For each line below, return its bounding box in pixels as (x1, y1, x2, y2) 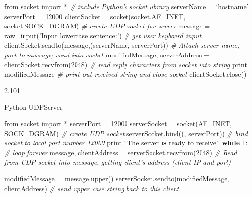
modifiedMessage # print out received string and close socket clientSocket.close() (4, 69, 247, 79)
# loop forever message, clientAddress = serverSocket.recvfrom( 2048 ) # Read (4, 147, 237, 157)
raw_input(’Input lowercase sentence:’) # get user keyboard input (4, 30, 202, 40)
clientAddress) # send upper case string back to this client (4, 183, 179, 193)
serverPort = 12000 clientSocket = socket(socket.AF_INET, (4, 11, 186, 21)
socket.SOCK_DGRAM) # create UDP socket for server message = (4, 21, 210, 31)
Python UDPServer (4, 102, 63, 112)
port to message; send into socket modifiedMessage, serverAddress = (4, 49, 209, 59)
